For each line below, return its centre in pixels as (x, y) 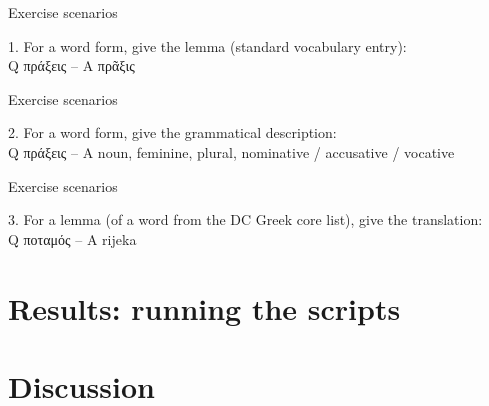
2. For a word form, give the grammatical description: (172, 132)
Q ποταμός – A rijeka (72, 238)
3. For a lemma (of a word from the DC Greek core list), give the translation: (245, 219)
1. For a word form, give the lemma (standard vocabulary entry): (207, 45)
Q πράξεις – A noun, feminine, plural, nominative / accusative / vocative (231, 151)
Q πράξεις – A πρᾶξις (71, 65)
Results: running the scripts (204, 307)
